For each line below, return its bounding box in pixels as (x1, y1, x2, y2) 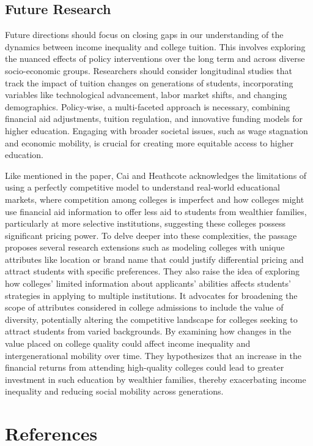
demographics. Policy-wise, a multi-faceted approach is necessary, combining (5, 100, 290, 113)
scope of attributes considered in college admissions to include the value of (5, 301, 284, 314)
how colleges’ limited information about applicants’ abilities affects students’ (5, 277, 291, 290)
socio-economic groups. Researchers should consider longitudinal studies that (5, 64, 292, 77)
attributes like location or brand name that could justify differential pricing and (5, 252, 304, 265)
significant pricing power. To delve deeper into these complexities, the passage (5, 229, 297, 241)
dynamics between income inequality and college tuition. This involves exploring (5, 40, 306, 53)
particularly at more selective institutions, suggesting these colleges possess (5, 217, 286, 230)
